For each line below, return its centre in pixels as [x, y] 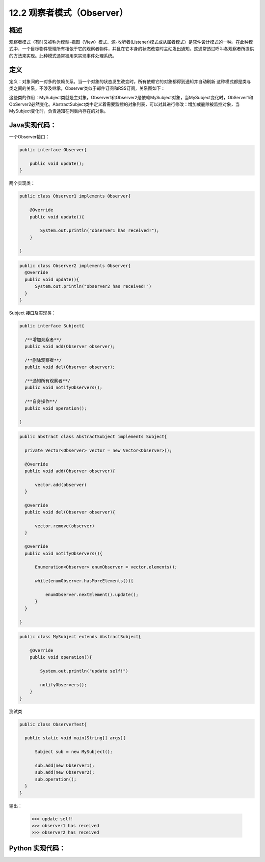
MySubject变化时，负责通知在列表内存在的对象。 [59, 111]
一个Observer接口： [29, 137]
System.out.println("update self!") [84, 671]
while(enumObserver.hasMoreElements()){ [84, 581]
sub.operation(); [56, 779]
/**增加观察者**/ [43, 339]
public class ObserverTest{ [53, 724]
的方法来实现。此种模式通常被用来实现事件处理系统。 [63, 55]
